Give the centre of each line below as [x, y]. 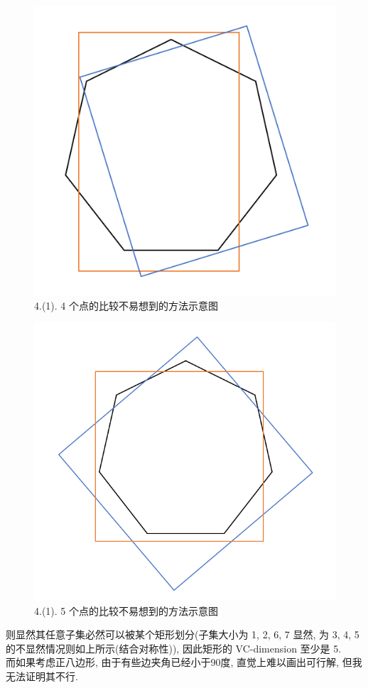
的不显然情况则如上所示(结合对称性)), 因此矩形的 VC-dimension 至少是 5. [174, 648]
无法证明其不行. [42, 676]
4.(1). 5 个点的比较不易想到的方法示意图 [126, 610]
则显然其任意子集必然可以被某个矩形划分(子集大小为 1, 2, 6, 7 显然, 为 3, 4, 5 [183, 634]
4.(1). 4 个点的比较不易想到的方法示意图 [126, 305]
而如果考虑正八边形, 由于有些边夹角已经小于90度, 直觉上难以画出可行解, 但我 [184, 662]
